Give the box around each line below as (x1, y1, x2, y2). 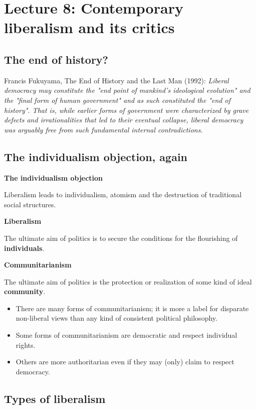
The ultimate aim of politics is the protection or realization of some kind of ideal (4, 276, 252, 287)
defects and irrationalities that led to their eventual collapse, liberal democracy (4, 114, 243, 125)
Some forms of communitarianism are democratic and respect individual (16, 330, 237, 340)
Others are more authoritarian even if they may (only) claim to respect (16, 356, 234, 367)
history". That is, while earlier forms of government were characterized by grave (4, 104, 249, 115)
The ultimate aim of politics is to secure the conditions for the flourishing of (4, 232, 238, 243)
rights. (16, 339, 36, 350)
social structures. (4, 199, 56, 209)
